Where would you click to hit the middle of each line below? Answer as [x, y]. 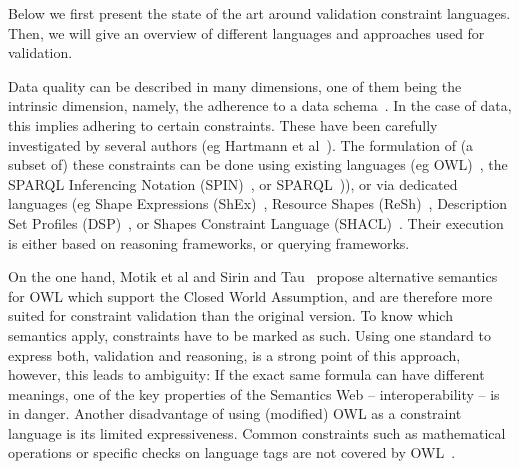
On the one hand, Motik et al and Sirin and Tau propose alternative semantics [253, 276]
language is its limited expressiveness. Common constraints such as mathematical [257, 432]
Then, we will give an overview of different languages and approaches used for [246, 32]
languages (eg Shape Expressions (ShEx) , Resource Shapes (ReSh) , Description [258, 203]
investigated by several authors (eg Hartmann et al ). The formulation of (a [241, 144]
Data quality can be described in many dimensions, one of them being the [235, 85]
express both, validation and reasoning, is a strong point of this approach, [234, 354]
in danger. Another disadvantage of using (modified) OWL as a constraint [235, 413]
